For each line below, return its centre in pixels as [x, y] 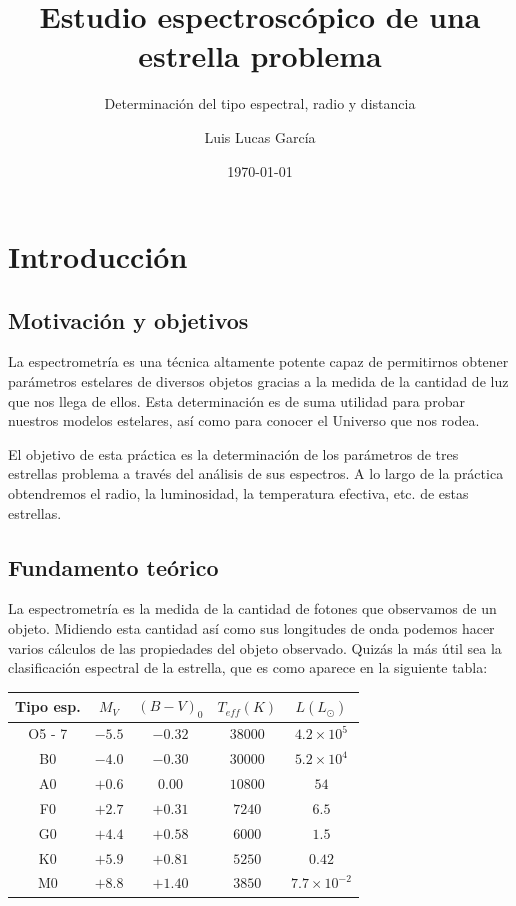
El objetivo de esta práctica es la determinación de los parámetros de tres [233, 453]
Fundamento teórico [113, 566]
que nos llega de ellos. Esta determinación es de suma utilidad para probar [236, 400]
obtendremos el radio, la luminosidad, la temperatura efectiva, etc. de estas [238, 493]
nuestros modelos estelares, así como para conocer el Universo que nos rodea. [244, 420]
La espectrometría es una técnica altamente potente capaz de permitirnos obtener [258, 361]
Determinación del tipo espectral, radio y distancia [260, 103]
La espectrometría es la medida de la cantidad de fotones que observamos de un [252, 608]
